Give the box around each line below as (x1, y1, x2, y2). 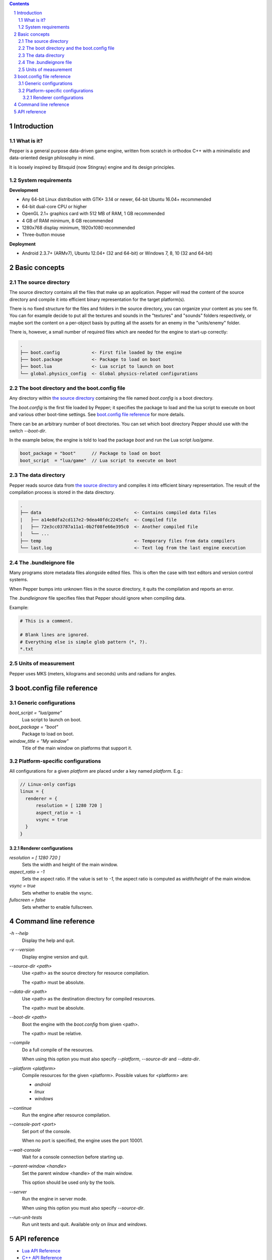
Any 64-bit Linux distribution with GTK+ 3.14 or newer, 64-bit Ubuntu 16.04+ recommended (22, 197, 212, 203)
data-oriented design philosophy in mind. (9, 155, 95, 161)
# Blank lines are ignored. (20, 632, 89, 638)
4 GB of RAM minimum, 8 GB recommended (22, 217, 113, 224)
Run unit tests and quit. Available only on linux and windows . (22, 1221, 148, 1227)
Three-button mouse (22, 232, 65, 238)
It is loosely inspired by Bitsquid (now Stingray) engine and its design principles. (9, 164, 176, 170)
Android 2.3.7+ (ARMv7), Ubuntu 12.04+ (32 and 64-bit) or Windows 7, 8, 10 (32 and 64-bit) (22, 250, 213, 257)
